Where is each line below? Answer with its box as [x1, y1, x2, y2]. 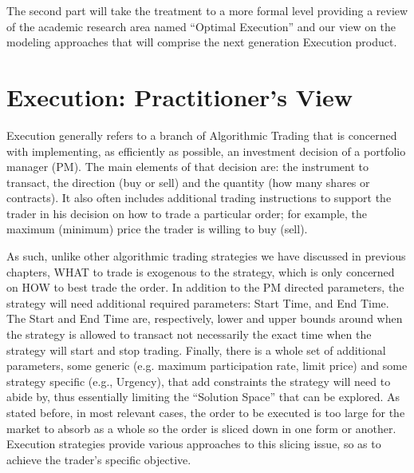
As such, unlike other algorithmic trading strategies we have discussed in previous [6, 248, 406, 264]
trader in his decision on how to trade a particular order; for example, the [6, 205, 367, 221]
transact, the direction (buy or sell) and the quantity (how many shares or [6, 173, 370, 190]
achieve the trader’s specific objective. [6, 451, 191, 467]
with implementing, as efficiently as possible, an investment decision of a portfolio [6, 142, 406, 159]
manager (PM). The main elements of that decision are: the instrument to [6, 158, 369, 175]
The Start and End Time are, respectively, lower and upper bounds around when [6, 310, 403, 327]
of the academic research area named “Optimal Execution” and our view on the [6, 18, 396, 34]
